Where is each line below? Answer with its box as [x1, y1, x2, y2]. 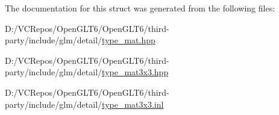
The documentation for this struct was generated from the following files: [5, 2, 275, 14]
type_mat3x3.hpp [102, 66, 169, 78]
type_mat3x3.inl [102, 98, 164, 110]
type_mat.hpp [102, 34, 155, 46]
